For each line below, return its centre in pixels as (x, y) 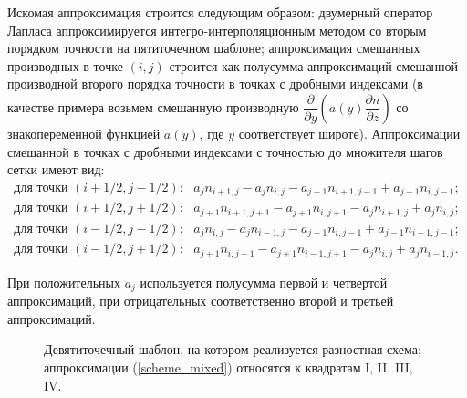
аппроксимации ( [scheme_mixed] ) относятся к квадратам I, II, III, (228, 367)
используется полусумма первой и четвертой (264, 282)
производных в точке (65, 65)
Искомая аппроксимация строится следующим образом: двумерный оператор (220, 12)
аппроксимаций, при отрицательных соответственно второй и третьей (201, 301)
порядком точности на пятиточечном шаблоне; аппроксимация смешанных (214, 48)
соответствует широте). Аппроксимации (349, 133)
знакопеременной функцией (84, 133)
